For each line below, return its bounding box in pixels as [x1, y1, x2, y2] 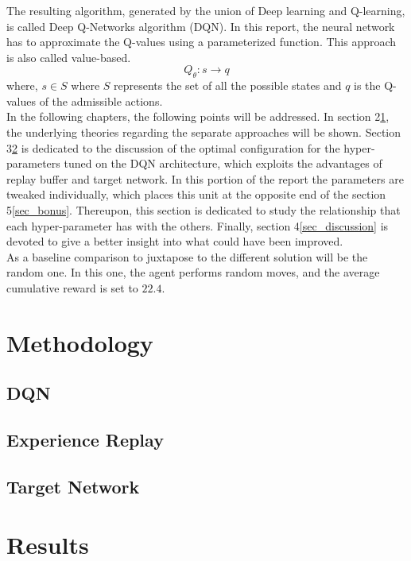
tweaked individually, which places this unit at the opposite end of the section [6, 186, 386, 203]
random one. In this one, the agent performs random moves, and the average [6, 264, 380, 280]
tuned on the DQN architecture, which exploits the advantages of [64, 155, 382, 172]
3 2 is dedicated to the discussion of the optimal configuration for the [6, 139, 340, 156]
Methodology [6, 326, 153, 358]
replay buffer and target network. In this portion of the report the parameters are [6, 170, 404, 187]
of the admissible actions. [39, 92, 163, 109]
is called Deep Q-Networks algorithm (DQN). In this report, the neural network [6, 17, 395, 34]
